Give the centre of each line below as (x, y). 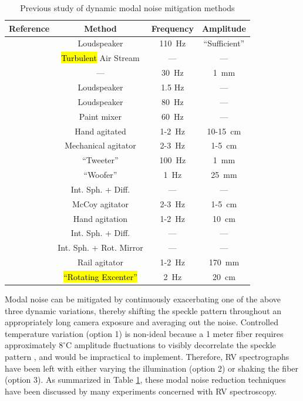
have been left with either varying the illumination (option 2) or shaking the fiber (152, 368)
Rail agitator (100, 262)
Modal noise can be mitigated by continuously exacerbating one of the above (143, 299)
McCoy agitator (100, 203)
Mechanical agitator (100, 145)
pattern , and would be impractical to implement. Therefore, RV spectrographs (147, 356)
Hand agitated (100, 131)
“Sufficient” (224, 43)
